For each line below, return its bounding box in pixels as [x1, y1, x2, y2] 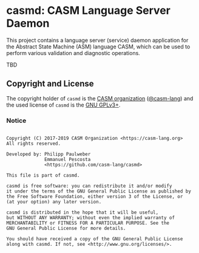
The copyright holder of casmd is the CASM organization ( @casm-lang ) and [6, 94, 194, 102]
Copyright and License [6, 79, 94, 89]
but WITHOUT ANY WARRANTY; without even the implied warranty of [6, 215, 175, 221]
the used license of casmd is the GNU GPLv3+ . [6, 101, 121, 108]
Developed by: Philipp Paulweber [6, 151, 91, 157]
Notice [6, 116, 27, 125]
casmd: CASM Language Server [6, 4, 171, 18]
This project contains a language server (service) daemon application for [6, 36, 189, 44]
